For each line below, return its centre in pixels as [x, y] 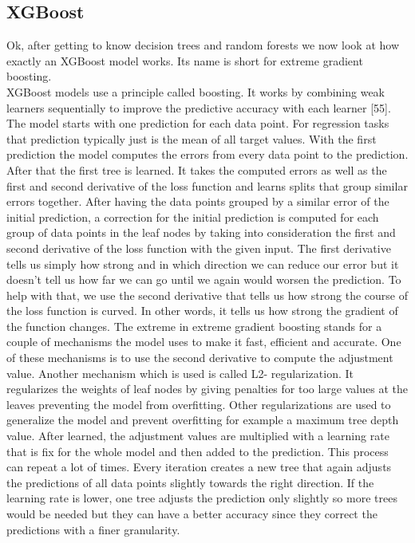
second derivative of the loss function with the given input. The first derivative [199, 248]
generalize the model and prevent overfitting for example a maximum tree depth [203, 420]
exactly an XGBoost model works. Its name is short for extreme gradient [185, 60]
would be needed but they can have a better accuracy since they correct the [192, 514]
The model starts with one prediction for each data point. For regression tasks [198, 123]
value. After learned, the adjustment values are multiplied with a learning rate [198, 436]
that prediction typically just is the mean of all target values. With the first [192, 138]
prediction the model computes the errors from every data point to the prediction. [207, 154]
